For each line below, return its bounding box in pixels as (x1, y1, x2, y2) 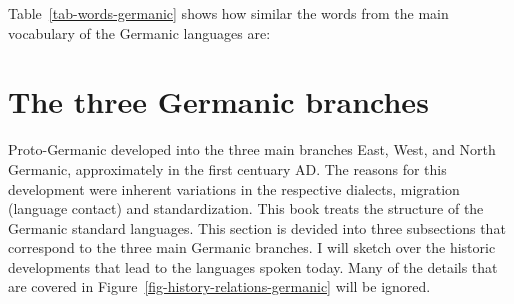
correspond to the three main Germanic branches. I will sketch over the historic (8, 237, 496, 258)
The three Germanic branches (8, 81, 429, 122)
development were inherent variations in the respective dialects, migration (8, 178, 460, 199)
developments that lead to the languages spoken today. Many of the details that (8, 256, 498, 277)
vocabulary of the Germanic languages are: (8, 22, 271, 43)
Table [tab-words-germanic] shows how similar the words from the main (8, 3, 449, 23)
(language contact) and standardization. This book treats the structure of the (8, 198, 484, 219)
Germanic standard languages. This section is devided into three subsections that (8, 217, 506, 238)
